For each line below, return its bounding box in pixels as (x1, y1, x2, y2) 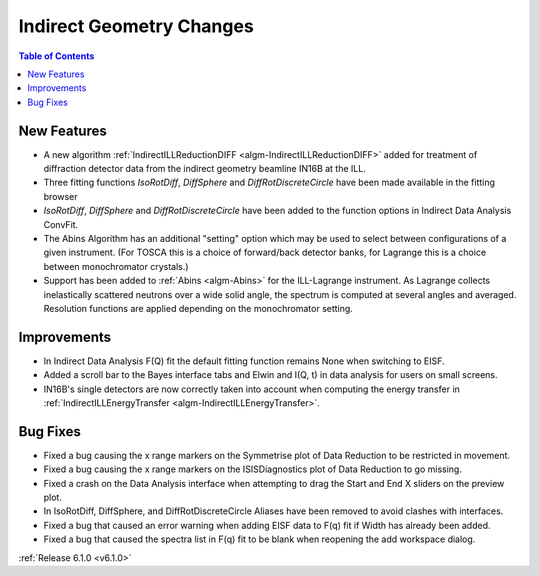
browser (43, 190, 79, 202)
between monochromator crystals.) (43, 260, 189, 272)
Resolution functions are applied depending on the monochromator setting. (43, 302, 354, 314)
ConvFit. (43, 218, 79, 230)
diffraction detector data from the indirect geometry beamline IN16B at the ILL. (43, 163, 367, 175)
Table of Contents (18, 50, 95, 62)
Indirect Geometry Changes (18, 15, 254, 37)
